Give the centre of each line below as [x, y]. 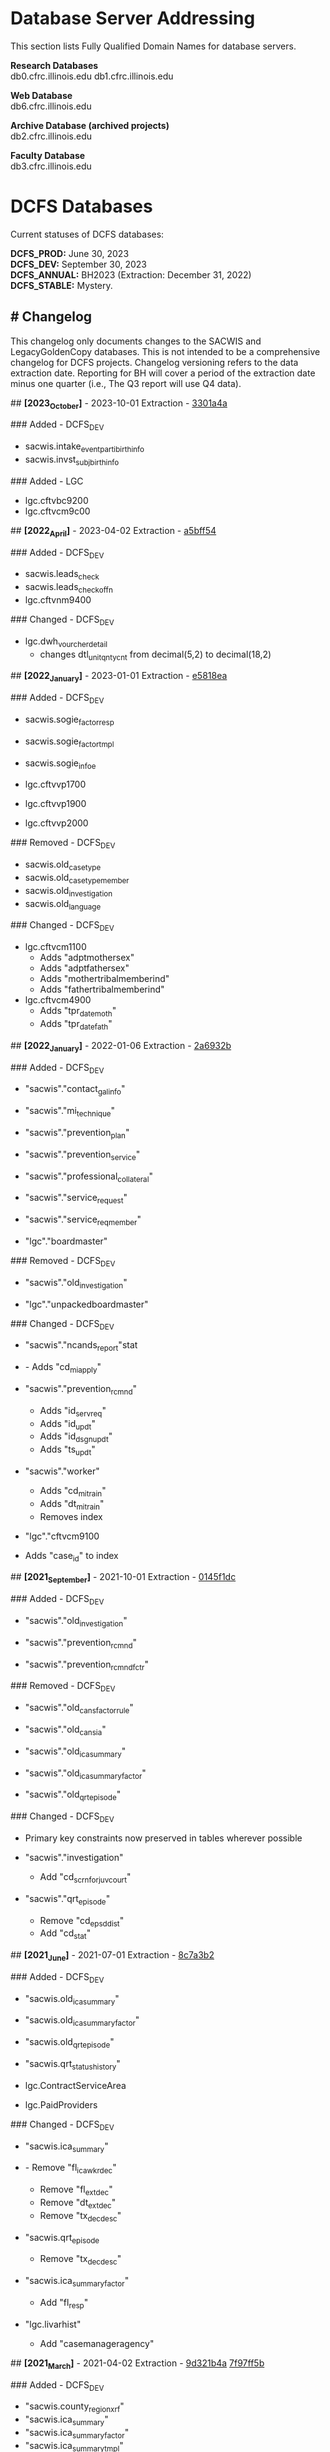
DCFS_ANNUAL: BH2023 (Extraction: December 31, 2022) [131, 274]
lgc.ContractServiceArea [75, 2085]
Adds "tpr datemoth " [78, 1012]
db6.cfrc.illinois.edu [51, 106]
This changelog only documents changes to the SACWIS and [136, 341]
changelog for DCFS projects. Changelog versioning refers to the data [154, 362]
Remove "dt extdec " [78, 2204]
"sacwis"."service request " [76, 1199]
